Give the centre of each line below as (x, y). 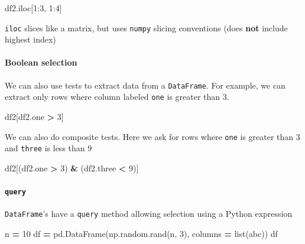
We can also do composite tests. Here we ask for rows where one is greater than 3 (152, 136)
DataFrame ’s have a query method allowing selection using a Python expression (149, 214)
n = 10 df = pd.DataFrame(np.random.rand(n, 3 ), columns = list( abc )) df (141, 233)
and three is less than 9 (48, 148)
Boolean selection (41, 62)
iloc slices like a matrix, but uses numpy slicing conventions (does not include (146, 27)
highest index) (30, 39)
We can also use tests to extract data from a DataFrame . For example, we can (145, 85)
